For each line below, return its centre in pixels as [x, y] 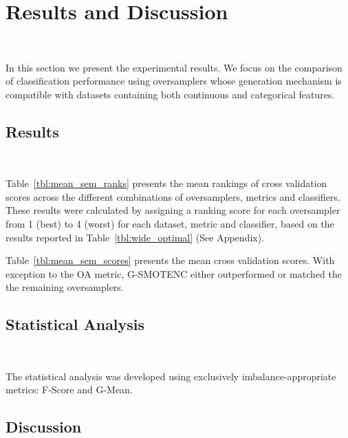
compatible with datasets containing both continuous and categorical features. [170, 94]
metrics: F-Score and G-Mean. [69, 390]
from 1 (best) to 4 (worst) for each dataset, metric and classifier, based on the [170, 224]
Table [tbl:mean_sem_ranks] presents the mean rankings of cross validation [166, 183]
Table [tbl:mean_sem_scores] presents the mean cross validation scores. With [170, 260]
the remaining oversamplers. [65, 287]
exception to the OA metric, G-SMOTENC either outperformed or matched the [174, 273]
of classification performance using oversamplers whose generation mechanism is [174, 81]
